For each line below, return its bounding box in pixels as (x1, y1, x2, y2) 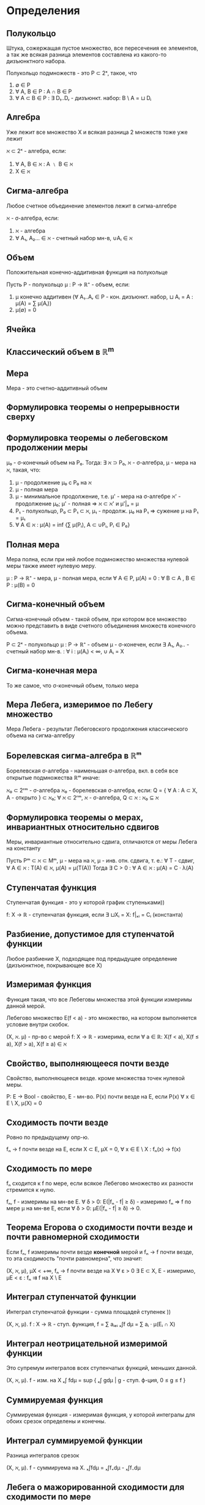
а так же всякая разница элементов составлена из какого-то (6, 51, 167, 58)
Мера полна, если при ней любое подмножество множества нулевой (6, 556, 189, 563)
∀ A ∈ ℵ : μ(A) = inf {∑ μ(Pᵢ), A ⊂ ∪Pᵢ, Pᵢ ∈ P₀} (15, 521, 130, 529)
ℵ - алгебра (15, 227, 46, 234)
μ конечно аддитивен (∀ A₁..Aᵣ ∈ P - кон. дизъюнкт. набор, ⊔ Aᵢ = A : (15, 293, 194, 301)
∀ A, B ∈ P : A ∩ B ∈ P (15, 88, 72, 95)
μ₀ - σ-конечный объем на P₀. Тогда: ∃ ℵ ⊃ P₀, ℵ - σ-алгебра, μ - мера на (6, 459, 196, 467)
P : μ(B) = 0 (6, 581, 35, 589)
